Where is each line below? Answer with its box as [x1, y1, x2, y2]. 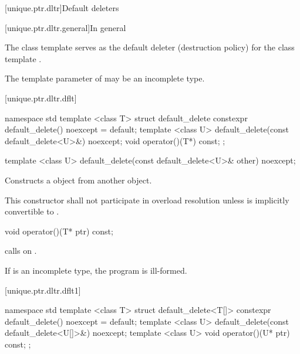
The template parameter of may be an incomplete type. [5, 72, 205, 84]
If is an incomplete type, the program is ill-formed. [5, 264, 187, 276]
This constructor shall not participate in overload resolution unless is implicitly [5, 193, 289, 206]
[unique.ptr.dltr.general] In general [5, 21, 126, 33]
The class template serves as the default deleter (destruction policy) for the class [5, 41, 295, 53]
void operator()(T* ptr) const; [5, 224, 113, 237]
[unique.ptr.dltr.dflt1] [5, 284, 81, 296]
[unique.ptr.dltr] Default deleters [5, 2, 119, 13]
